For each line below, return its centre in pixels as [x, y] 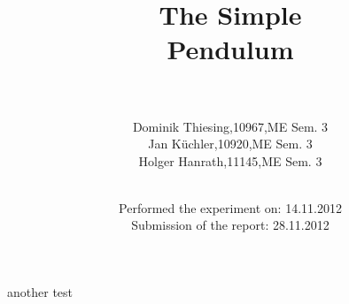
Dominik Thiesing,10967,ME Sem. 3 [230, 126]
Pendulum [230, 49]
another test [40, 292]
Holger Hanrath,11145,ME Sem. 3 [230, 160]
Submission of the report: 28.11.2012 [230, 225]
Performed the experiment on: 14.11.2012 [230, 207]
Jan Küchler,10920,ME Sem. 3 [230, 144]
